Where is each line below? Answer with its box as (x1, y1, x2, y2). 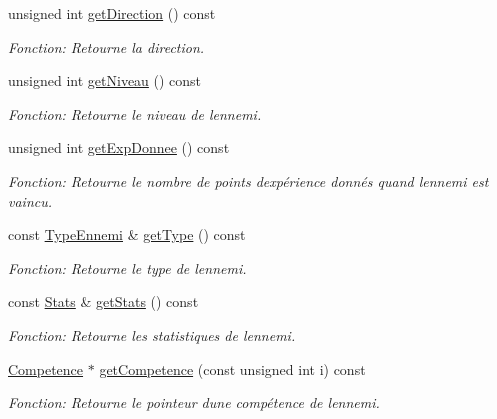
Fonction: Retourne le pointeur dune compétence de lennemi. (8, 392, 380, 413)
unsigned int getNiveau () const (8, 70, 202, 91)
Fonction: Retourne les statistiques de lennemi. (8, 324, 296, 345)
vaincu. (8, 190, 53, 211)
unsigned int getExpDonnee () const (8, 137, 230, 158)
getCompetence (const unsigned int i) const (99, 358, 366, 379)
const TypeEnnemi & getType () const (8, 224, 246, 245)
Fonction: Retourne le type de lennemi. (8, 257, 247, 278)
